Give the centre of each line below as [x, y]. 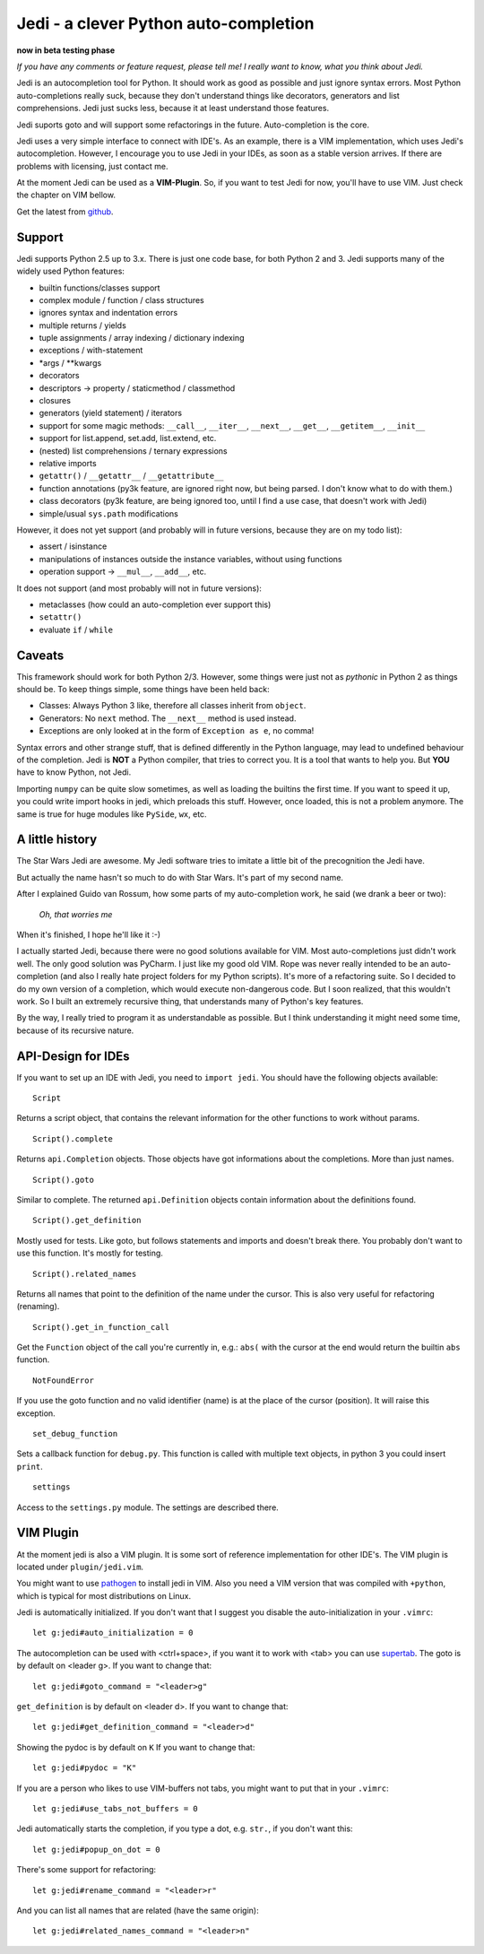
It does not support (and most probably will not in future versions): [139, 588]
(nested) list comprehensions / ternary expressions [133, 451]
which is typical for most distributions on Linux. [104, 1595]
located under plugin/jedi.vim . [80, 1567]
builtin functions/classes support [99, 288]
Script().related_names [85, 1274]
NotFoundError [63, 1380]
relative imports [68, 463]
